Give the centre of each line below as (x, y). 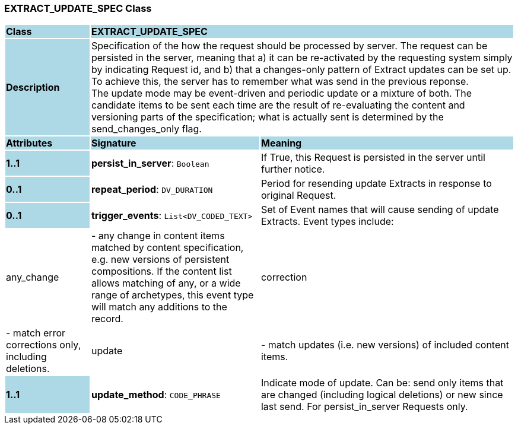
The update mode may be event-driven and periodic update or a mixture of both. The (282, 93)
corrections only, (44, 345)
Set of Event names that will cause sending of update (380, 210)
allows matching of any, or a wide (166, 283)
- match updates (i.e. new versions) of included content (385, 345)
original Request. (298, 196)
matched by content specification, (167, 248)
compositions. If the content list (161, 271)
